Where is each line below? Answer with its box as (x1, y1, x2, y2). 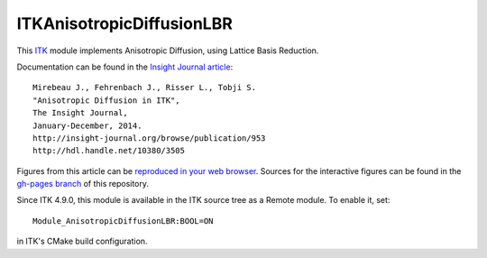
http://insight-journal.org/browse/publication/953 (32, 133, 266, 143)
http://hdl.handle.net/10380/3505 (32, 145, 185, 156)
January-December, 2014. (32, 120, 142, 131)
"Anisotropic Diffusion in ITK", (32, 95, 180, 106)
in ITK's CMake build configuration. (16, 235, 148, 247)
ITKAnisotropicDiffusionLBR (16, 14, 234, 33)
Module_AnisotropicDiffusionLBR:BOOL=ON (32, 216, 214, 226)
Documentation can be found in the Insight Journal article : (16, 61, 234, 72)
